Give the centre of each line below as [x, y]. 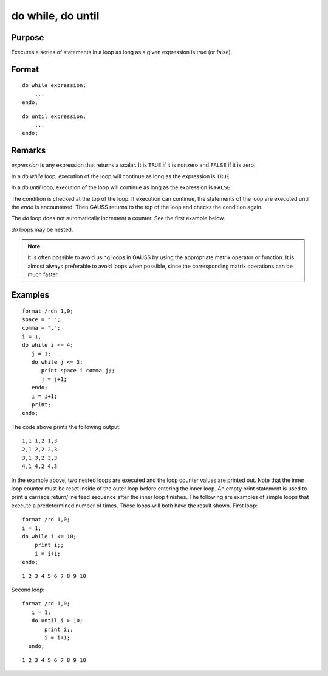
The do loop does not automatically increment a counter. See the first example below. [118, 218]
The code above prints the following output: [66, 427]
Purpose [28, 37]
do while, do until [55, 16]
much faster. [43, 274]
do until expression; [54, 116]
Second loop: [28, 590]
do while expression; [54, 85]
